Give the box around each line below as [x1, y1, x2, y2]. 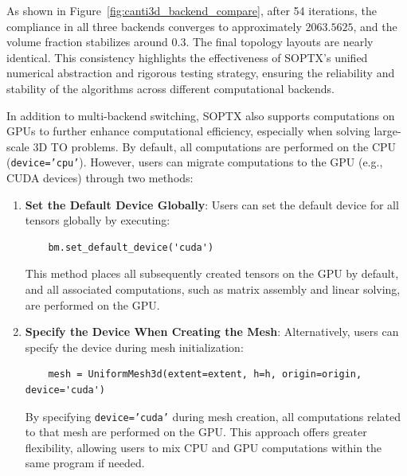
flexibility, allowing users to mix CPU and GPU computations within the [25, 439, 382, 455]
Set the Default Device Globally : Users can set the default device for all [25, 196, 399, 213]
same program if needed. [25, 455, 145, 471]
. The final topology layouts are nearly [186, 33, 374, 50]
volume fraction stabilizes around [6, 33, 168, 50]
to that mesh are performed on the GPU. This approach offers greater [25, 423, 367, 440]
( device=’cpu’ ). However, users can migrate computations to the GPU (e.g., [6, 154, 383, 170]
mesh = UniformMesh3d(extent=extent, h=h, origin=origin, [48, 369, 362, 380]
